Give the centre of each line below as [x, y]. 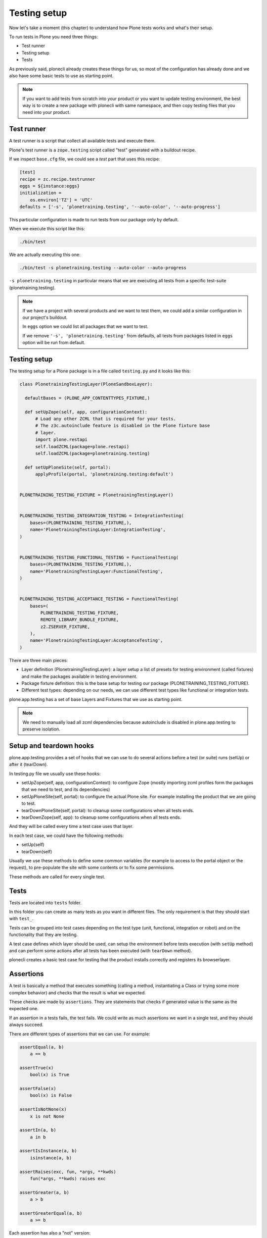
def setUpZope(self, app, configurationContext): [86, 412]
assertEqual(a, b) [42, 1047]
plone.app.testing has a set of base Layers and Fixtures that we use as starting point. [96, 699]
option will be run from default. [54, 343]
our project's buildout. [45, 317]
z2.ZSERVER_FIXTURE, [65, 627]
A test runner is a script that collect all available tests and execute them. [82, 141]
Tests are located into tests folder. [45, 903]
